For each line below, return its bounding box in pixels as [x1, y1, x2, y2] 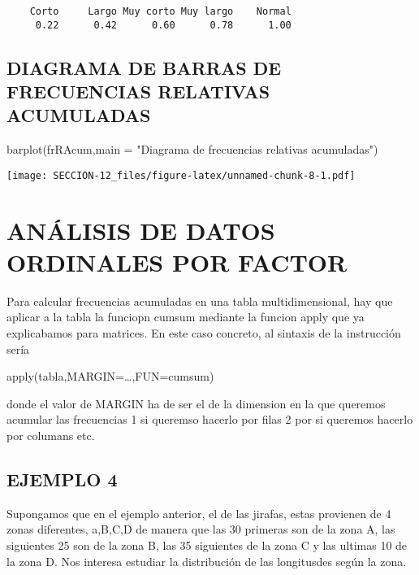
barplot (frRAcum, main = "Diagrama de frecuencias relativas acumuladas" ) [6, 141, 378, 158]
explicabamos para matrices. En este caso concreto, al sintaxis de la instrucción [6, 325, 401, 342]
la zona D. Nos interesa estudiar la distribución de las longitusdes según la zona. [6, 552, 407, 569]
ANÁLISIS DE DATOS [6, 213, 275, 246]
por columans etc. [6, 427, 95, 444]
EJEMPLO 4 [6, 467, 118, 491]
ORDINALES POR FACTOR [6, 245, 348, 278]
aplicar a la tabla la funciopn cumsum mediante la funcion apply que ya [6, 308, 365, 325]
